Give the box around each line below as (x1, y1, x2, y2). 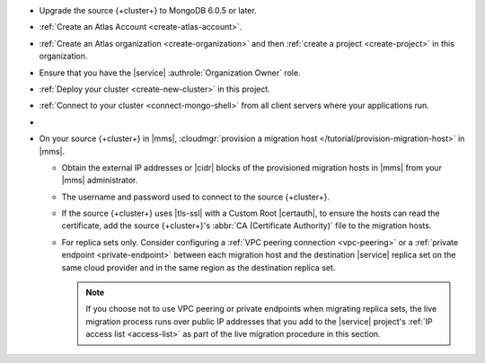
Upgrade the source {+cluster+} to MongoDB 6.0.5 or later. (39, 5, 257, 15)
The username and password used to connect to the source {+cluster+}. (61, 191, 330, 202)
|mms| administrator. (61, 175, 138, 186)
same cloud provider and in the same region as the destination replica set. (61, 261, 336, 273)
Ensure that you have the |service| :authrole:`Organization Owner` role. (39, 67, 301, 78)
